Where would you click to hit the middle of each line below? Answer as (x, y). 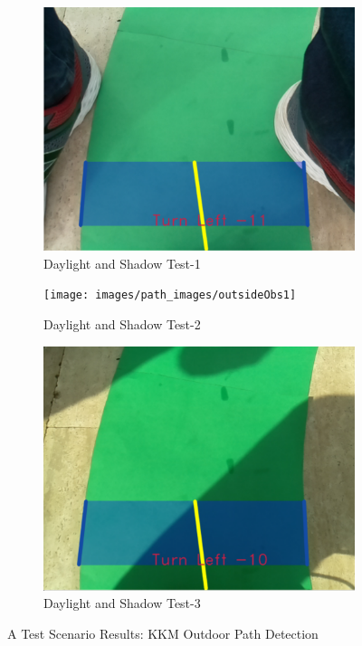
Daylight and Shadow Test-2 (122, 323)
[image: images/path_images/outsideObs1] (170, 295)
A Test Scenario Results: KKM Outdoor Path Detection (163, 633)
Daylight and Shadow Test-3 (122, 603)
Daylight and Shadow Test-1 (122, 263)
